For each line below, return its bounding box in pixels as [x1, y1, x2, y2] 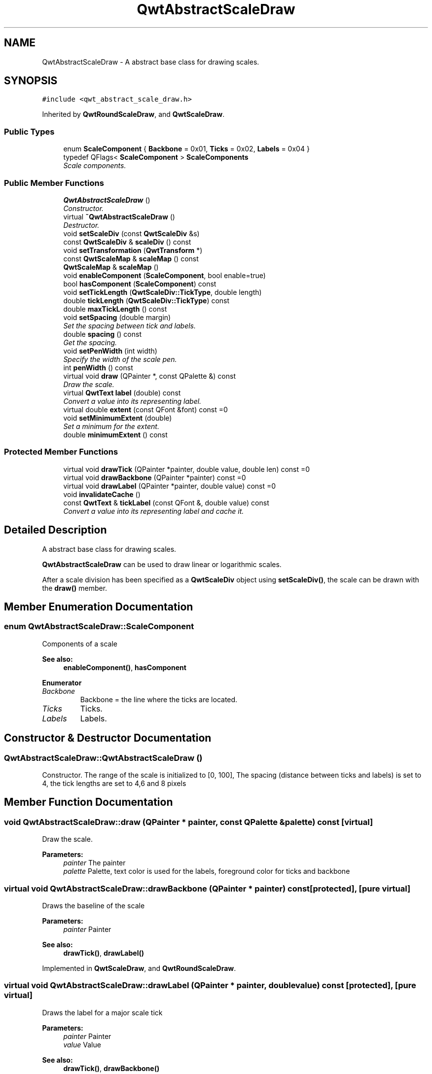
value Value [63, 1040, 101, 1049]
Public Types [4, 126, 55, 137]
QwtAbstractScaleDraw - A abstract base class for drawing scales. [42, 57, 259, 66]
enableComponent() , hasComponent [63, 663, 186, 672]
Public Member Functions [4, 178, 104, 188]
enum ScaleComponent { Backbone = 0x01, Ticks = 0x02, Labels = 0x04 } [63, 144, 310, 153]
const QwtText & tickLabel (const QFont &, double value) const [63, 498, 269, 507]
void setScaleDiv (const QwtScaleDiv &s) [63, 229, 200, 238]
